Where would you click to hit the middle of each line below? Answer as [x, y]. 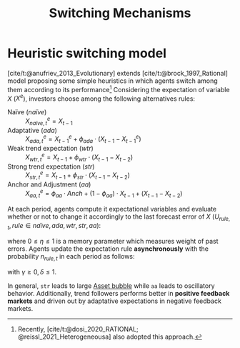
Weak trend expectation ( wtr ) [51, 149]
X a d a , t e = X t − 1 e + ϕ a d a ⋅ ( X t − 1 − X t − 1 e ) [83, 139]
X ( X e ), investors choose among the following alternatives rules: [101, 98]
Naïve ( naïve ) [27, 112]
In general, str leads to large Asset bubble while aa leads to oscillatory [111, 285]
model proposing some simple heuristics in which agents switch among [112, 81]
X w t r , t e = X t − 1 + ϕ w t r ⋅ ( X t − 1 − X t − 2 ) [79, 157]
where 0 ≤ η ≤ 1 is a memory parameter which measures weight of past [113, 242]
